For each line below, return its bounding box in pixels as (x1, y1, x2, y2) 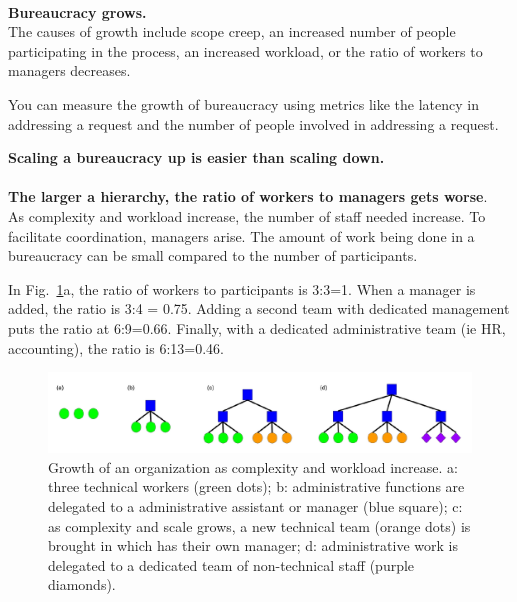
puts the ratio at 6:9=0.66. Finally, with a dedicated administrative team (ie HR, (8, 317, 506, 338)
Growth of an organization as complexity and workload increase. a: (48, 456, 458, 477)
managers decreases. (8, 60, 131, 81)
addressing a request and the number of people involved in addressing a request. (8, 113, 499, 134)
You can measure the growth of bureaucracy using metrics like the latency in (8, 93, 479, 114)
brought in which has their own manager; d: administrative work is (48, 535, 458, 556)
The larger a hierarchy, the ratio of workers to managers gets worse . (8, 186, 488, 207)
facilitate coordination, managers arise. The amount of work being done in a (8, 225, 475, 246)
